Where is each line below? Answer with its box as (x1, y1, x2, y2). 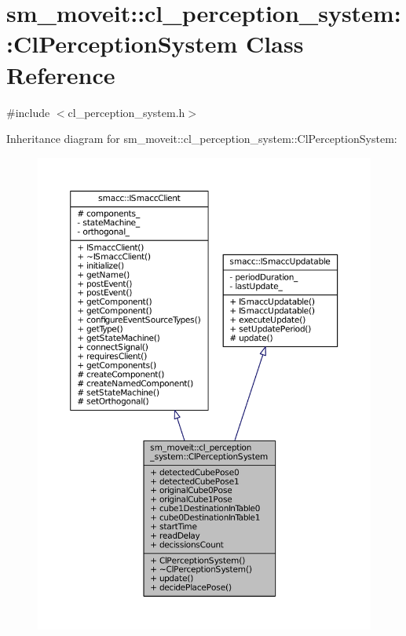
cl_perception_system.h (68, 104, 185, 120)
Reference (6, 58, 115, 90)
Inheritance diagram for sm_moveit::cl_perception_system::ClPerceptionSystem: (6, 130, 397, 147)
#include (6, 104, 50, 120)
